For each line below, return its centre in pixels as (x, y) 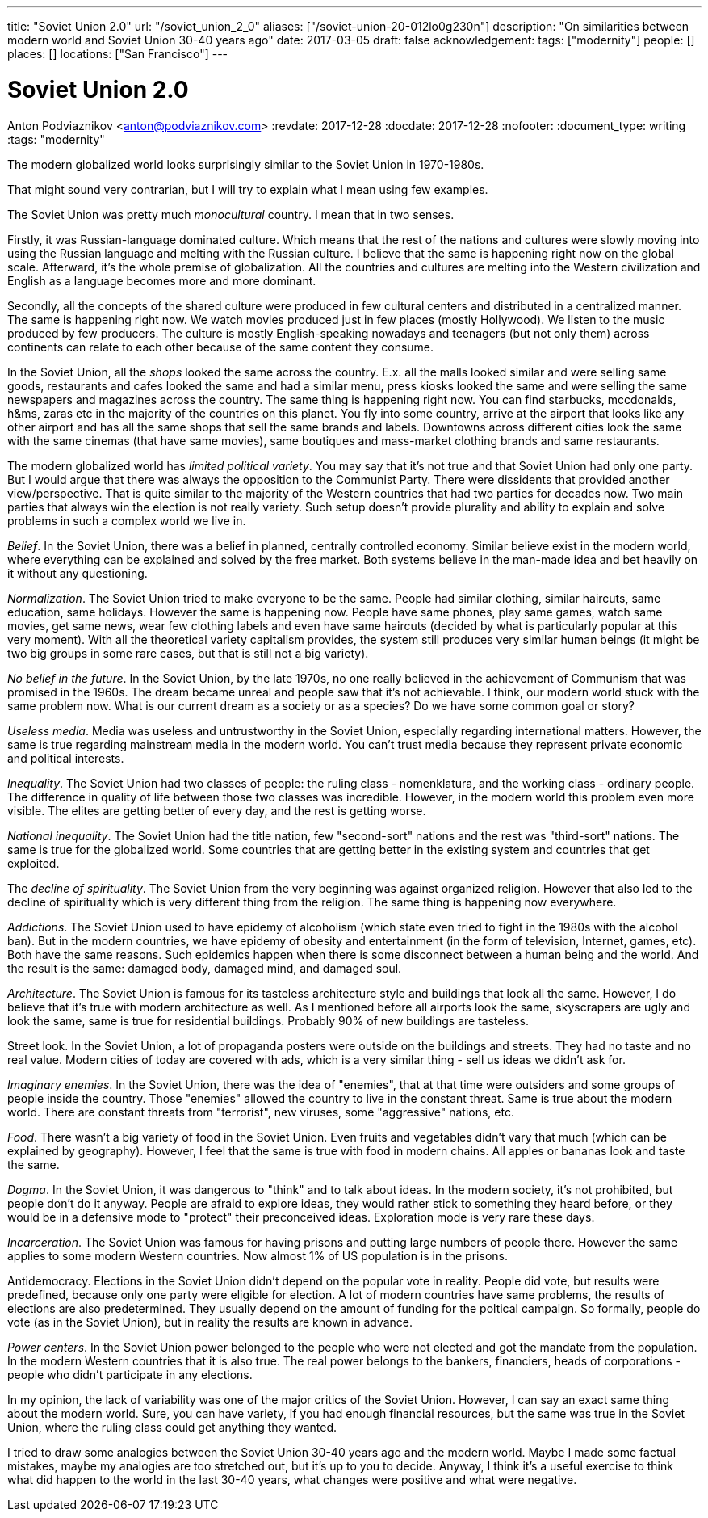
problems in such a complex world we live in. (127, 520)
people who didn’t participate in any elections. (130, 1374)
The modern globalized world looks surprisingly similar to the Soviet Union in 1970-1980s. (246, 164)
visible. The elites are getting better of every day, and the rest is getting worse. (217, 810)
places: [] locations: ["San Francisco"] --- (118, 54)
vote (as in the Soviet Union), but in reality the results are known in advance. (210, 1322)
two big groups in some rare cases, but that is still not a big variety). (188, 653)
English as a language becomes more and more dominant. (162, 280)
